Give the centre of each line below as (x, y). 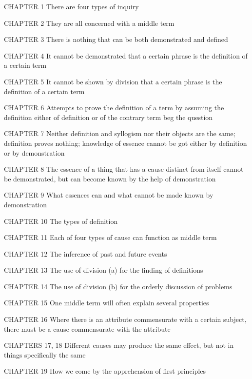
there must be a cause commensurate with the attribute (87, 329)
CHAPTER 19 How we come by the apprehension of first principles (105, 371)
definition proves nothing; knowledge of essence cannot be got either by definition (126, 143)
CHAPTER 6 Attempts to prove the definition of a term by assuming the (114, 108)
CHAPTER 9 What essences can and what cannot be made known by (109, 195)
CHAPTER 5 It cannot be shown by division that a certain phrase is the (113, 81)
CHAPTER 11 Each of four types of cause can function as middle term (110, 237)
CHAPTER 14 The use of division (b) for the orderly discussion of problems (118, 286)
